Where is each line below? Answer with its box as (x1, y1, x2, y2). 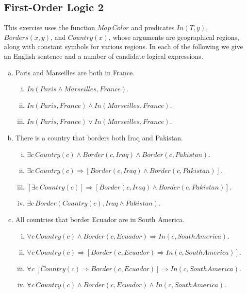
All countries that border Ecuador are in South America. (15, 214, 185, 224)
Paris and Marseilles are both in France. (15, 67, 135, 77)
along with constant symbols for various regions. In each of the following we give (4, 41, 243, 52)
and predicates (131, 22, 175, 33)
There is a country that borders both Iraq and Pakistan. (15, 132, 183, 142)
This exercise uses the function (4, 22, 95, 33)
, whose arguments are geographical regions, (108, 32, 239, 42)
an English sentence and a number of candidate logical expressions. (4, 51, 203, 61)
